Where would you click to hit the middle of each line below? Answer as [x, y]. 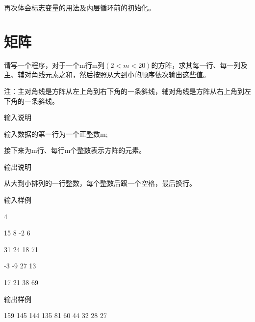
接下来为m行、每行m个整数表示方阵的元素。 [75, 150]
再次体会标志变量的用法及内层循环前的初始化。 [79, 7]
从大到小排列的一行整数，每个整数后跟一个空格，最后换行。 [100, 183]
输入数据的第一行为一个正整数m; [56, 133]
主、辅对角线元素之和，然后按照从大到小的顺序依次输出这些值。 [107, 74]
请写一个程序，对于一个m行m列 [54, 65]
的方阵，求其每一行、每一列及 [199, 65]
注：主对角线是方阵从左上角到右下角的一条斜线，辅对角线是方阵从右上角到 [124, 91]
